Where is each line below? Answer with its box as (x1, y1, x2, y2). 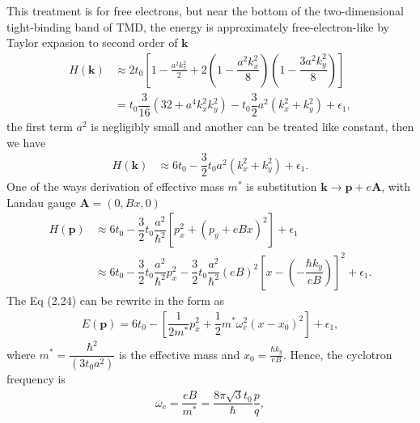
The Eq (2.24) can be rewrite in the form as (6, 291, 225, 308)
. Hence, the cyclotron (283, 345, 392, 362)
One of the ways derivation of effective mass (6, 178, 224, 195)
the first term (6, 117, 73, 134)
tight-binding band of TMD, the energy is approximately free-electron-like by (6, 18, 389, 35)
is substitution (246, 178, 317, 195)
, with (381, 178, 411, 195)
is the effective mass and (119, 345, 240, 362)
